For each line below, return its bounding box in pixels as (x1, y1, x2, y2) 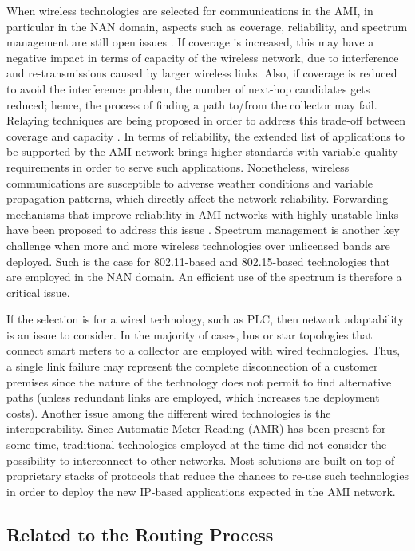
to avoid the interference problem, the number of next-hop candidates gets (6, 80, 370, 97)
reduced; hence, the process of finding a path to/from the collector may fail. (6, 96, 377, 113)
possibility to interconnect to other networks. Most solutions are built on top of (6, 451, 395, 468)
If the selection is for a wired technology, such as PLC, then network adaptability (6, 311, 404, 327)
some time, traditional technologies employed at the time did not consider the (6, 436, 387, 453)
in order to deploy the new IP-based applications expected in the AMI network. (6, 482, 396, 499)
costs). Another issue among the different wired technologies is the (6, 404, 331, 421)
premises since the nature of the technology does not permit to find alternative (6, 373, 392, 390)
